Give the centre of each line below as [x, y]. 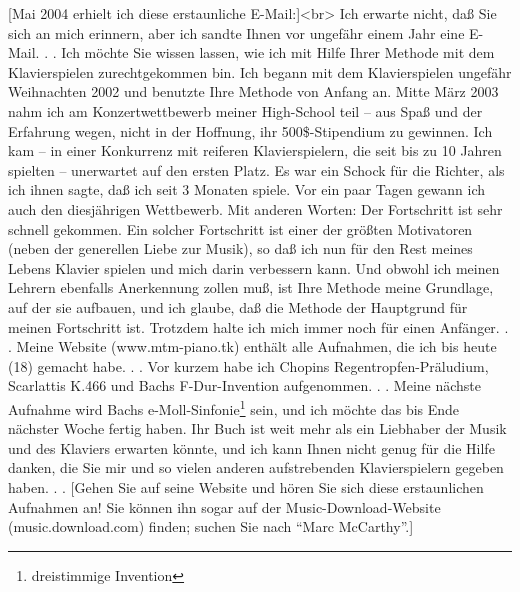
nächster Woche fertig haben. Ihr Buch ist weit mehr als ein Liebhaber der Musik [257, 428]
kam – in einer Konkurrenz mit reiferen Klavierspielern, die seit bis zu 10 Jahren [255, 150]
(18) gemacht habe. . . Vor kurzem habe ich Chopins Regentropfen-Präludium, [248, 365]
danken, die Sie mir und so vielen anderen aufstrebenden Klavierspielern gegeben [256, 467]
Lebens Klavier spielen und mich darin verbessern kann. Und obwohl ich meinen [254, 267]
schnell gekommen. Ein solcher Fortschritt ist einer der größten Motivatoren [240, 228]
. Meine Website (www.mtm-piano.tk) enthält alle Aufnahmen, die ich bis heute [252, 346]
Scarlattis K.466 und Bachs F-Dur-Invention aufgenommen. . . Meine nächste [245, 385]
